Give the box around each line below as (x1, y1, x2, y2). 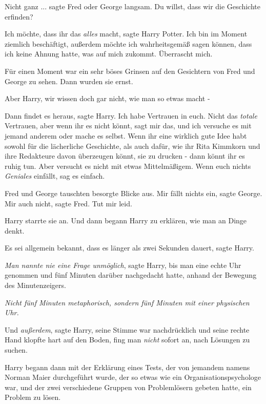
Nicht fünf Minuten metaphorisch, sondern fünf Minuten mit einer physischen (5, 297, 250, 307)
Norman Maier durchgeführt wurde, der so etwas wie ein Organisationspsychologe (5, 372, 261, 382)
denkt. (5, 225, 25, 236)
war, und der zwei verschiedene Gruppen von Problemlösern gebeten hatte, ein (5, 381, 252, 392)
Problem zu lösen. (5, 392, 61, 402)
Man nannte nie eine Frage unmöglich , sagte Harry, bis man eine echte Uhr (5, 259, 241, 270)
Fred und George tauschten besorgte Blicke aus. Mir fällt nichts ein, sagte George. (5, 187, 262, 198)
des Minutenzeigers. (5, 280, 66, 291)
